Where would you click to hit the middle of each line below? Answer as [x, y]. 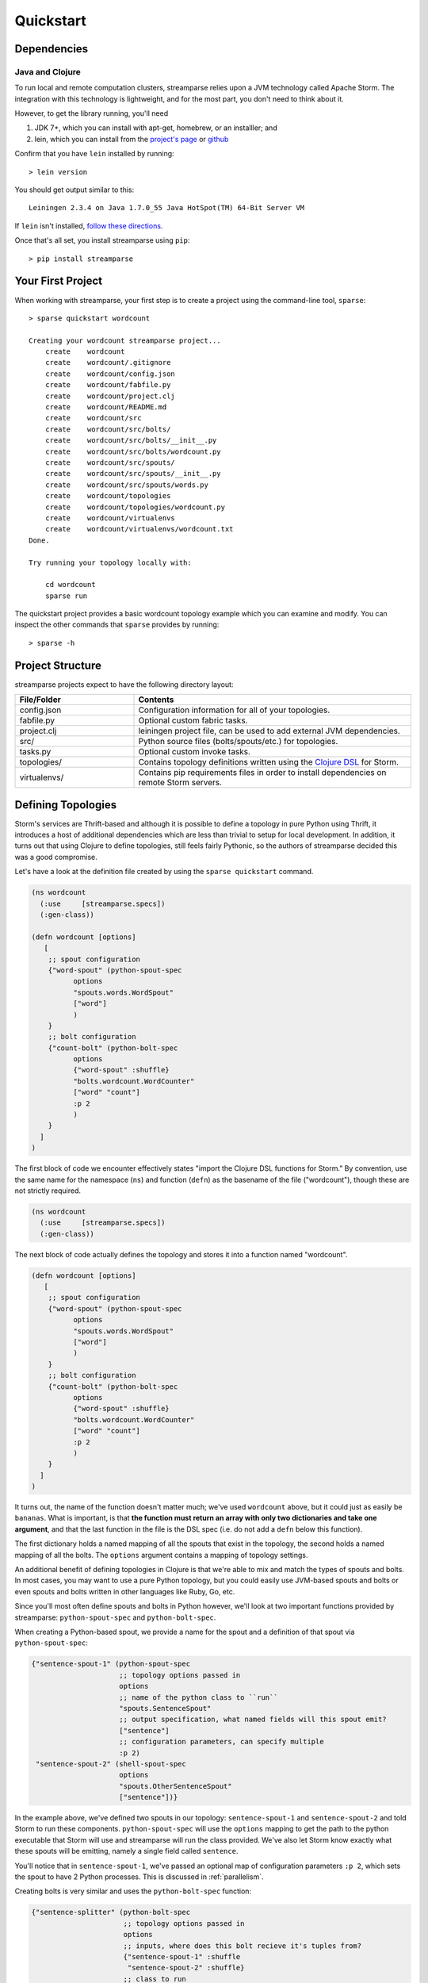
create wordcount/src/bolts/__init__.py [131, 441]
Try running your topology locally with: [110, 562]
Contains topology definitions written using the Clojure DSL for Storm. [269, 762]
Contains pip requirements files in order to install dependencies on [262, 773]
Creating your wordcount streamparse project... [125, 340]
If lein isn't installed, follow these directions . [89, 225]
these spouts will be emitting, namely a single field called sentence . [126, 1851]
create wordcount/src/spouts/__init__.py [133, 474]
